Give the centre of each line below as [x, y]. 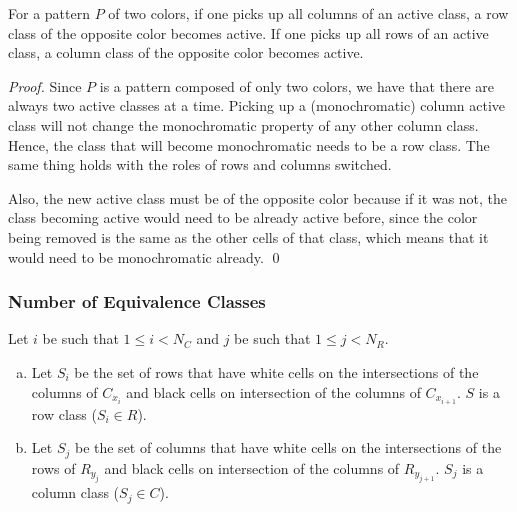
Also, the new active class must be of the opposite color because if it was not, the [258, 197]
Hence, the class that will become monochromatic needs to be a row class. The [249, 144]
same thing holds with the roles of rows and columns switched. [200, 164]
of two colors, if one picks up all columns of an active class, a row [308, 13]
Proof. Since [45, 85]
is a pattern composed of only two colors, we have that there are [297, 85]
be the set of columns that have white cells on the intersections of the [288, 447]
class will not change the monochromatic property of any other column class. [243, 124]
